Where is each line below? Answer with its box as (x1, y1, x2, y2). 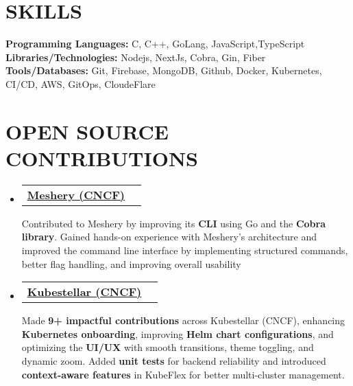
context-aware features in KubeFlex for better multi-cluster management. (21, 367, 345, 381)
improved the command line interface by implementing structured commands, (21, 243, 348, 257)
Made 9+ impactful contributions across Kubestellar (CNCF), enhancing (21, 313, 345, 328)
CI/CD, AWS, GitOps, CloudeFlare (5, 76, 156, 91)
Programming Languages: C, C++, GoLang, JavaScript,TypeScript (5, 36, 305, 51)
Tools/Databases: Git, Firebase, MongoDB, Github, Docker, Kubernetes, (5, 63, 322, 78)
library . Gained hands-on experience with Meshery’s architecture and (21, 229, 317, 244)
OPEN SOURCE (5, 117, 169, 145)
